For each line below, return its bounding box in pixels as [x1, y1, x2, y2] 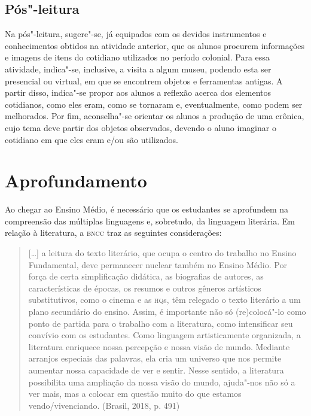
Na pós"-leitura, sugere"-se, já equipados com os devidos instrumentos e [5, 28, 267, 40]
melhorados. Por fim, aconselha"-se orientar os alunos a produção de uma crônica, [5, 110, 304, 122]
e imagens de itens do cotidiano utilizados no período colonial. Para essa [5, 51, 270, 63]
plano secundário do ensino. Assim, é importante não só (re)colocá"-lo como [28, 305, 306, 318]
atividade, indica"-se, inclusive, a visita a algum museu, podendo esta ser [5, 62, 272, 75]
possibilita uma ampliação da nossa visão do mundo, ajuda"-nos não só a [28, 375, 295, 388]
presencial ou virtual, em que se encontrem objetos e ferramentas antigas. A [5, 74, 283, 87]
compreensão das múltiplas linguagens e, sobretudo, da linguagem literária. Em [5, 214, 295, 227]
